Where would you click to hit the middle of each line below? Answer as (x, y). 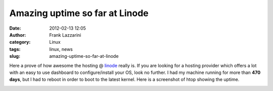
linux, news (61, 49)
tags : (15, 49)
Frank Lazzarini (65, 35)
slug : (15, 56)
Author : (18, 35)
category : (20, 42)
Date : (15, 28)
